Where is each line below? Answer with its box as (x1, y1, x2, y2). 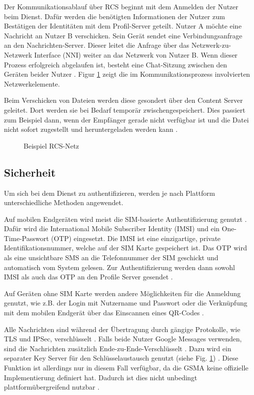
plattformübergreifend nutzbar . (4, 382, 100, 392)
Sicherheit (4, 164, 56, 180)
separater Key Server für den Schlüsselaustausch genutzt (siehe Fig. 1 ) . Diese (4, 353, 238, 363)
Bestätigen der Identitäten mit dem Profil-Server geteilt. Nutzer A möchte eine (4, 21, 242, 31)
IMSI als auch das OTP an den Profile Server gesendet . (4, 272, 173, 282)
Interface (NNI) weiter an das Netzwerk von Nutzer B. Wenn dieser (34, 49, 238, 60)
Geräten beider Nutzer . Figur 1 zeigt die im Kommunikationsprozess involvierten (4, 69, 250, 79)
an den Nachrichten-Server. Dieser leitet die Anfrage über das (4, 40, 190, 50)
